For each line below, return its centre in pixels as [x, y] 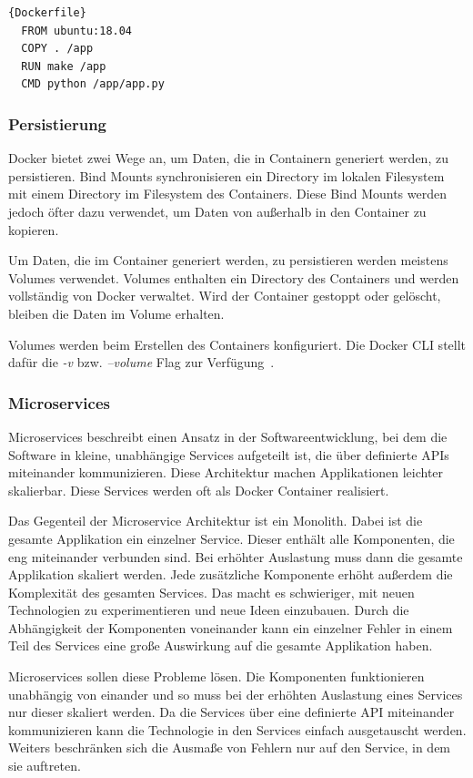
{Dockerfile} [47, 13]
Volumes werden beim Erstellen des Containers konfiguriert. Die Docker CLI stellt [237, 344]
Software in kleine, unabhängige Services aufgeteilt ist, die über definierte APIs [229, 454]
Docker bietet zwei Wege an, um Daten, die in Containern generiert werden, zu [228, 158]
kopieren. [34, 229]
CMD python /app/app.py [93, 84]
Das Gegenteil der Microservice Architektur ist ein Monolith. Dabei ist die [216, 521]
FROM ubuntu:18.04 [77, 31]
